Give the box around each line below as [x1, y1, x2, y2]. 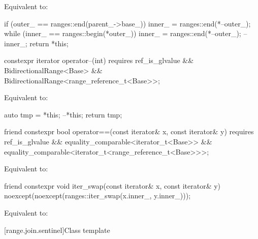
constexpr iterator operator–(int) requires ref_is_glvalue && [4, 55, 194, 66]
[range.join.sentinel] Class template [4, 224, 110, 235]
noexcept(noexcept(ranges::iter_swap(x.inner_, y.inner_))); [4, 190, 191, 201]
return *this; [29, 38, 69, 48]
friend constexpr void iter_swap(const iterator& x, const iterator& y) [4, 180, 221, 191]
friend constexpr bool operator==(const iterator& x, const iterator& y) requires [4, 126, 254, 137]
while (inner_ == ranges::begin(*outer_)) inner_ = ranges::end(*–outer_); [4, 28, 241, 39]
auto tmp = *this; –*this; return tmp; [4, 109, 122, 119]
